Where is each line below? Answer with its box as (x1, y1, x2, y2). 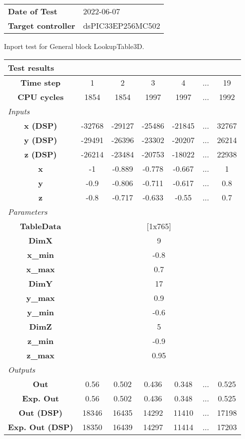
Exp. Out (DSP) (8, 421, 73, 433)
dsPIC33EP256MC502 (83, 20, 160, 31)
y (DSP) (24, 134, 57, 146)
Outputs (8, 363, 35, 375)
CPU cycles (17, 91, 64, 102)
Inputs (8, 105, 30, 117)
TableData (20, 220, 61, 232)
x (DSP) (24, 119, 57, 131)
